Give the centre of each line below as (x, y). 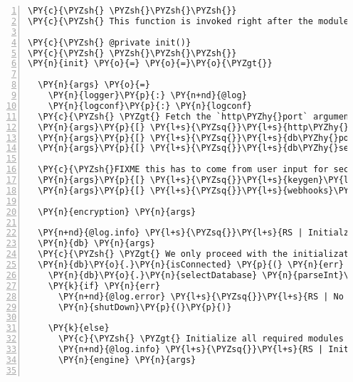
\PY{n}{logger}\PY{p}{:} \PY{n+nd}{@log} (147, 95)
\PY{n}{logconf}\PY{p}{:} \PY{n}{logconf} (150, 106)
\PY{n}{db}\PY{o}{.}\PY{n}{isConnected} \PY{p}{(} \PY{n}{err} (191, 265)
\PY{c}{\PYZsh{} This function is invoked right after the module (189, 21)
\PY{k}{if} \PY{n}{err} (104, 286)
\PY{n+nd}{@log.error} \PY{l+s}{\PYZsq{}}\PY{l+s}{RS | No (201, 296)
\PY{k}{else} (79, 328)
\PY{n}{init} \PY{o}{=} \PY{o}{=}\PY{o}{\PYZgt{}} (150, 64)
